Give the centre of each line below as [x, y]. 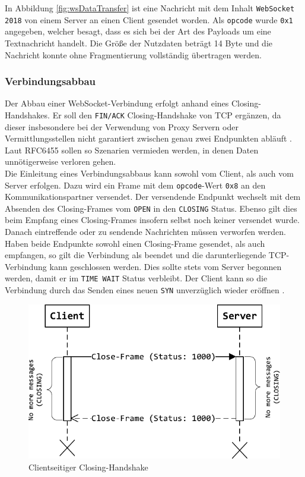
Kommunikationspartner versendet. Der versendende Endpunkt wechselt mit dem [153, 197]
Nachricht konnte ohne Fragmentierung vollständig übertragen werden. [133, 54]
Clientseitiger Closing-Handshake [88, 467]
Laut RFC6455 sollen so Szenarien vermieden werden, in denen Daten [132, 150]
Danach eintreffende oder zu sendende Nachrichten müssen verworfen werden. [145, 232]
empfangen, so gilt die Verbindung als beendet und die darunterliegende [136, 255]
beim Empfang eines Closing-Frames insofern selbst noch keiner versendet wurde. [152, 220]
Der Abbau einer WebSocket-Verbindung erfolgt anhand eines [117, 103]
